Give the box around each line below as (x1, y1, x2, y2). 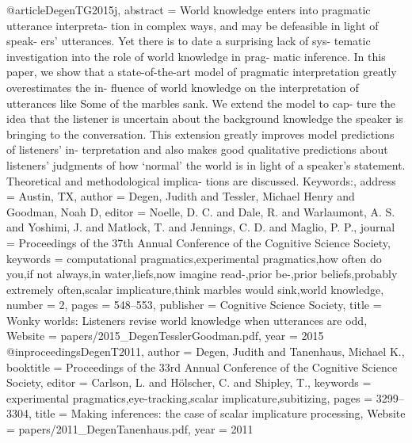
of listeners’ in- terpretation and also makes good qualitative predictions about (6, 141, 388, 158)
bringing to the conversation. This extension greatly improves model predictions (6, 125, 395, 142)
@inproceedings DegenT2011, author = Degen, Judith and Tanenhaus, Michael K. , (6, 343, 405, 360)
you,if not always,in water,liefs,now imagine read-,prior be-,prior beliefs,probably (6, 265, 398, 282)
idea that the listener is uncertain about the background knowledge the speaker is (6, 110, 403, 127)
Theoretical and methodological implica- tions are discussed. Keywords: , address (6, 172, 396, 189)
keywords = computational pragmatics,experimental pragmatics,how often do (6, 250, 382, 266)
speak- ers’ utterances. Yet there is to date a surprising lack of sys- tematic (6, 32, 371, 49)
